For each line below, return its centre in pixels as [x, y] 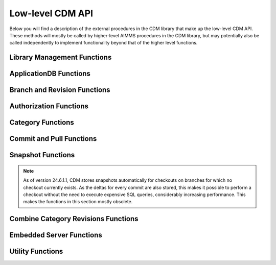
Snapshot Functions [42, 155]
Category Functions [42, 123]
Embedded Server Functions [56, 235]
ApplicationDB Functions [50, 74]
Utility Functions [36, 251]
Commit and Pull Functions [53, 139]
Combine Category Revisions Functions [74, 219]
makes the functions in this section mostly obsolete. [78, 202]
